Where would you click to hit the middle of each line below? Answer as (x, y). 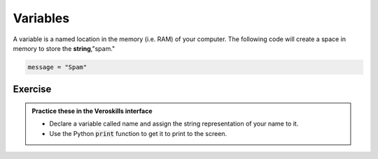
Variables (41, 18)
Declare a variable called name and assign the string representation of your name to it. (174, 124)
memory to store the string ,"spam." (64, 48)
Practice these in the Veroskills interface (92, 111)
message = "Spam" (57, 67)
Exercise (32, 90)
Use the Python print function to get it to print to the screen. (138, 133)
